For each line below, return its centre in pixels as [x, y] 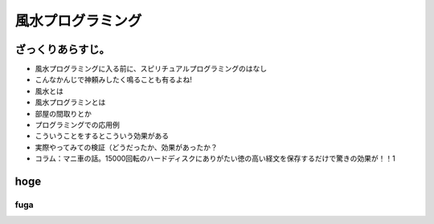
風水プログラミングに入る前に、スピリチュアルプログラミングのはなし [151, 69]
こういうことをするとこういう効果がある [102, 136]
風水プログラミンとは [70, 102]
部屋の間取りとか [63, 113]
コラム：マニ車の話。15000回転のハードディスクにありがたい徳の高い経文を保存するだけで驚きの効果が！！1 [215, 159]
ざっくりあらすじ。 [62, 49]
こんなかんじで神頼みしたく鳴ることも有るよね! [114, 79]
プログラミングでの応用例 [77, 125]
